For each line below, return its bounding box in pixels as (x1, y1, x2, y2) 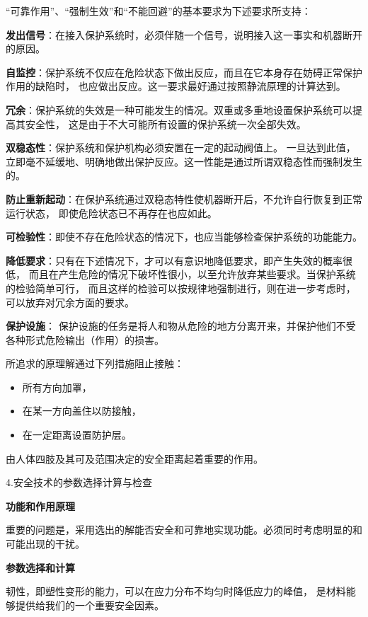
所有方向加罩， (22, 379, 92, 394)
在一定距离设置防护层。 (22, 427, 132, 442)
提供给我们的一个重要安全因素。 (15, 597, 164, 612)
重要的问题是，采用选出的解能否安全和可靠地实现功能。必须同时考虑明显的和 (6, 522, 362, 537)
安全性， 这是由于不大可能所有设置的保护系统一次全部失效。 (25, 116, 306, 131)
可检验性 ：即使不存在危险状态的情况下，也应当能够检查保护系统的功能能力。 (6, 229, 362, 244)
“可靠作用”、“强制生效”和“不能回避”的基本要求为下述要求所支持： (6, 4, 311, 18)
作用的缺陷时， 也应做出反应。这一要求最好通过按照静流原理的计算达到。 (6, 79, 346, 93)
